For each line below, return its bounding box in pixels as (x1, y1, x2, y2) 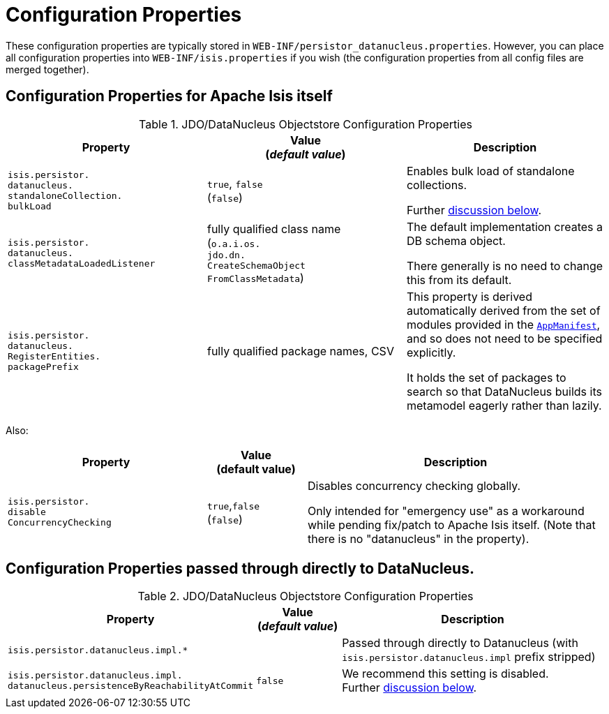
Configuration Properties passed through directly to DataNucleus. (6, 560, 474, 578)
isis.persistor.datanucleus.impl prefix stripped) (342, 650, 596, 664)
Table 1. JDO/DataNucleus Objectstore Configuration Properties (139, 117, 472, 131)
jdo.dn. (206, 249, 246, 260)
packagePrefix (8, 361, 79, 372)
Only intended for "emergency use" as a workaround (307, 503, 585, 518)
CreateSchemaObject (206, 260, 306, 271)
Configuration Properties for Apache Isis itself (6, 87, 333, 105)
